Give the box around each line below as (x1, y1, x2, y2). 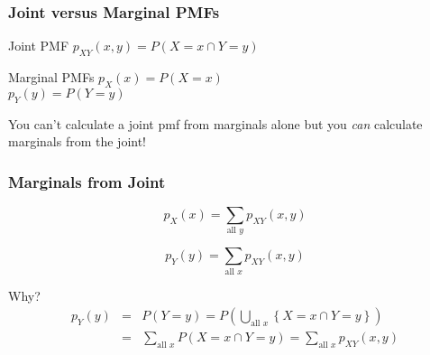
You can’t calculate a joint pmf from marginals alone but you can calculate (8, 114, 423, 133)
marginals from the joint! (8, 132, 147, 151)
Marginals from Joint (8, 170, 166, 192)
